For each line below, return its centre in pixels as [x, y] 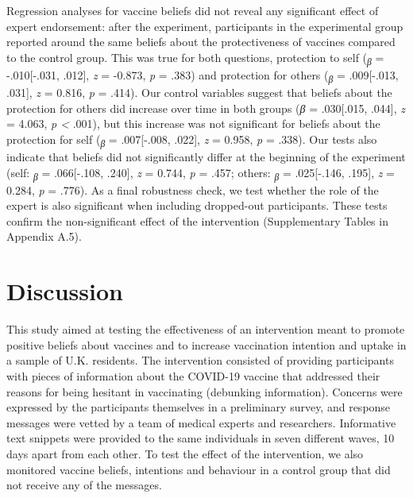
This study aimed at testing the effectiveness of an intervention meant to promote [206, 329]
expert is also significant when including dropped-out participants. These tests [197, 205]
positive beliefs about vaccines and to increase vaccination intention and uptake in [206, 344]
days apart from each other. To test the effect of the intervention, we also [185, 453]
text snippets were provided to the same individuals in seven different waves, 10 [201, 438]
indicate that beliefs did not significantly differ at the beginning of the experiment [206, 156]
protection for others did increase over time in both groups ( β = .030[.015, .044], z [206, 108]
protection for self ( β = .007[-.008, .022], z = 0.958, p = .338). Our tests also [192, 140]
